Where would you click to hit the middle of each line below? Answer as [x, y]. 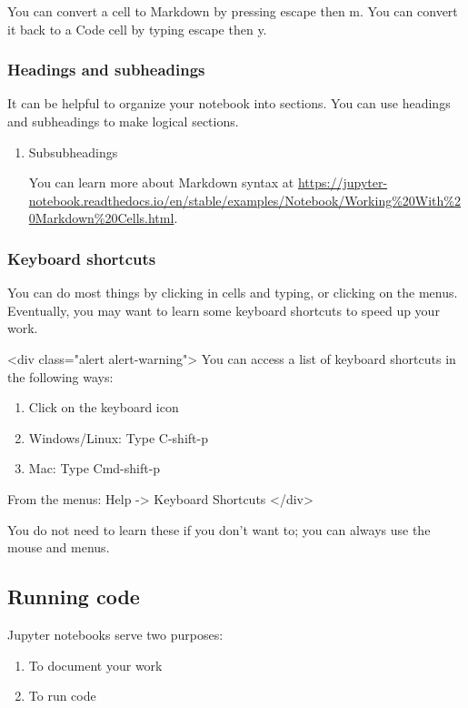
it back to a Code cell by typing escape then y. [137, 29]
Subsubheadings [73, 152]
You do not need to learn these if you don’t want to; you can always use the [219, 529]
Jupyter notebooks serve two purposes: [115, 634]
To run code [62, 696]
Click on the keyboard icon [104, 407]
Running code [74, 597]
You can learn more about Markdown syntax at [161, 182]
